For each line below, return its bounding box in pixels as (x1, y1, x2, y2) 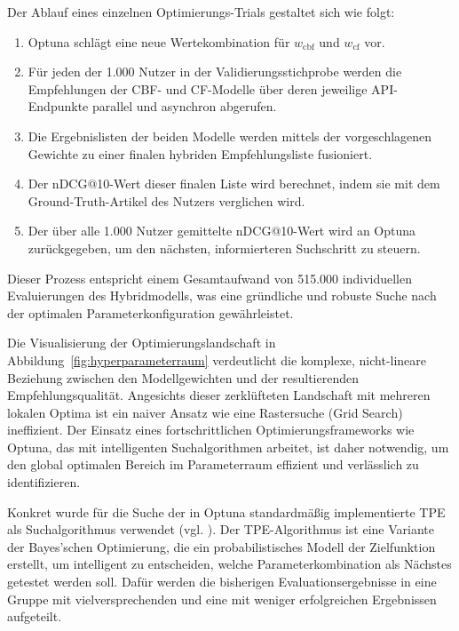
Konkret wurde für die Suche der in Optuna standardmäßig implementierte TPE (7, 502, 446, 521)
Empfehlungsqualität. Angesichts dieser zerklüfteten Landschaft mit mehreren (7, 386, 431, 404)
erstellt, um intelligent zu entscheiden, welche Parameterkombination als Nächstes (7, 555, 452, 573)
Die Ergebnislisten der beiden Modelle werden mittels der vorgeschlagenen (28, 126, 432, 145)
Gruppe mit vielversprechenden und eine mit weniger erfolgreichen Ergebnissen (7, 589, 437, 608)
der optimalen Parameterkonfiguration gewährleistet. (7, 303, 294, 322)
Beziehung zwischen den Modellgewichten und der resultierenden (7, 368, 359, 387)
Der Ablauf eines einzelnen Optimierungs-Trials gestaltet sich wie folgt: (7, 3, 395, 20)
